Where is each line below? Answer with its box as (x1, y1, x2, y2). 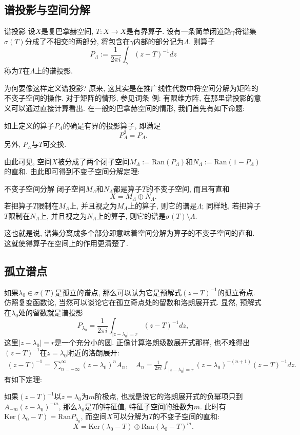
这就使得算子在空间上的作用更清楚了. (4, 237, 128, 248)
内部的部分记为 (133, 35, 184, 46)
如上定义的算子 (4, 120, 54, 130)
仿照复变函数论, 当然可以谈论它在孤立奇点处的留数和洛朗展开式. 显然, (4, 297, 237, 308)
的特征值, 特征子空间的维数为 (96, 401, 194, 411)
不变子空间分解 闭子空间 (4, 183, 86, 194)
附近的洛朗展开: (67, 347, 119, 357)
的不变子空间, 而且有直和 (146, 183, 230, 194)
